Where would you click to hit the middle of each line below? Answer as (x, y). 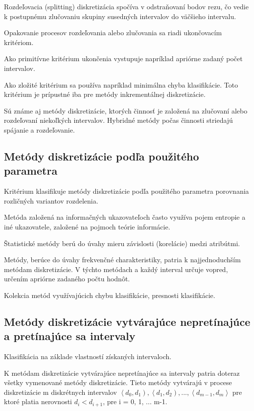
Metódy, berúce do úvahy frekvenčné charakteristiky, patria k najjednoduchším (122, 260)
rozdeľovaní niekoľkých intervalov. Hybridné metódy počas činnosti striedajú (118, 120)
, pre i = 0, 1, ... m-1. (135, 401)
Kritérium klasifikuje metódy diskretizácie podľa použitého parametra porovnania (127, 191)
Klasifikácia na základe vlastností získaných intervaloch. (88, 356)
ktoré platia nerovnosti (38, 401)
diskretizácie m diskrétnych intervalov (60, 392)
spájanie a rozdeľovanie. (39, 129)
